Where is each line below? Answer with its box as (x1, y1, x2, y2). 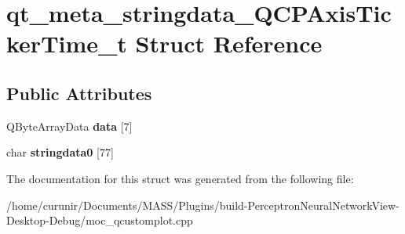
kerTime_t (6, 27, 127, 59)
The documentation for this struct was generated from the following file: (6, 170, 354, 186)
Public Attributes (6, 81, 152, 105)
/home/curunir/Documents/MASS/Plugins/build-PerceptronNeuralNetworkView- (6, 196, 400, 213)
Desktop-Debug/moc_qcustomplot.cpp (6, 212, 193, 229)
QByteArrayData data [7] (6, 117, 133, 134)
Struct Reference (135, 27, 323, 59)
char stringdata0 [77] (6, 144, 114, 160)
